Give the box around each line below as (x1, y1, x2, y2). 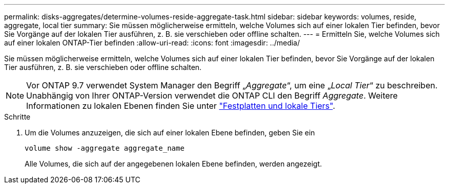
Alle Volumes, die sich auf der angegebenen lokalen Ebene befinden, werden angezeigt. (25, 159, 322, 168)
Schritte (4, 112, 31, 121)
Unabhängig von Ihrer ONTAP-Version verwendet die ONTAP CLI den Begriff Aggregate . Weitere (26, 90, 398, 101)
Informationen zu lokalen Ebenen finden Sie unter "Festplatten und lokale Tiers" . (26, 101, 335, 111)
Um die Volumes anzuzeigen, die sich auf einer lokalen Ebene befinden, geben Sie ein (25, 128, 315, 137)
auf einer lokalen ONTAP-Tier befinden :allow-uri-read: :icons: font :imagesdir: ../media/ (4, 38, 300, 47)
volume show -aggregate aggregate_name (25, 144, 185, 152)
